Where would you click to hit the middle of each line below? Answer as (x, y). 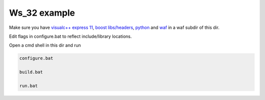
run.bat (28, 86)
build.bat (31, 72)
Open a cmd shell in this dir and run (45, 45)
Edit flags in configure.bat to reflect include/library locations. (70, 36)
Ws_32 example (42, 13)
